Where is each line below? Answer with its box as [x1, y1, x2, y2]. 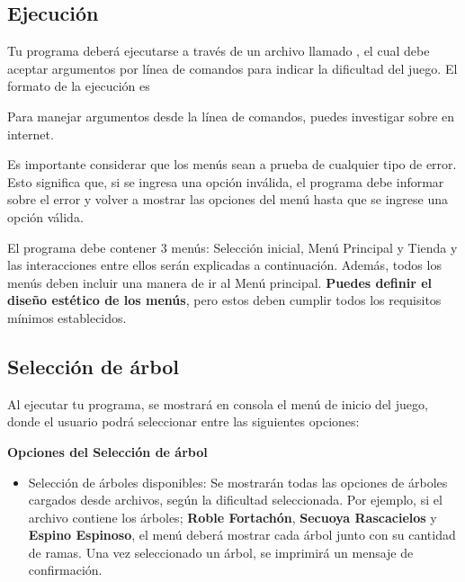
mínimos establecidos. [7, 308, 127, 327]
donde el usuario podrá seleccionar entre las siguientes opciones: [7, 412, 360, 431]
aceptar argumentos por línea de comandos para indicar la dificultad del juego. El [7, 58, 458, 77]
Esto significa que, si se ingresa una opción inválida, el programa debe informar [7, 172, 444, 191]
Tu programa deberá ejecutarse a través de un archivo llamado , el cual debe [7, 41, 430, 60]
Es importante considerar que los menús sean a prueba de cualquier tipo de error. [7, 155, 457, 174]
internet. [7, 124, 54, 143]
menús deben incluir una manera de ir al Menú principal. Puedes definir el [7, 273, 433, 291]
